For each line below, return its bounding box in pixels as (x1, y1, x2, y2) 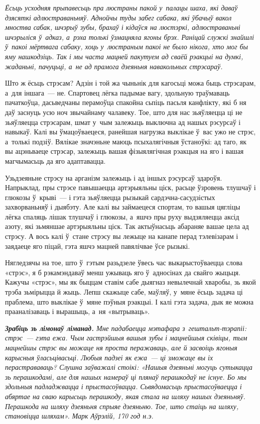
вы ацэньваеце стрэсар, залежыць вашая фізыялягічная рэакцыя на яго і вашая (5, 146, 244, 156)
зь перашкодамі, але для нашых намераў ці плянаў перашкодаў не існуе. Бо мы (5, 371, 247, 382)
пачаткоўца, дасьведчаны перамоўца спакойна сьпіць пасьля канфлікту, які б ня (5, 97, 247, 107)
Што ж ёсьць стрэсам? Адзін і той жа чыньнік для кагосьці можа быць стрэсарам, (5, 78, 256, 88)
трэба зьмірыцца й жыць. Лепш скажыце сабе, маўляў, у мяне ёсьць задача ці (5, 287, 243, 297)
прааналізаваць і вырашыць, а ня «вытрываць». (5, 306, 150, 317)
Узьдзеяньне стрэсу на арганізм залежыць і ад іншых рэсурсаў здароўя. (5, 172, 222, 183)
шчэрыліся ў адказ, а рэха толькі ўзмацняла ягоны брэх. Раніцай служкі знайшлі (5, 31, 254, 42)
